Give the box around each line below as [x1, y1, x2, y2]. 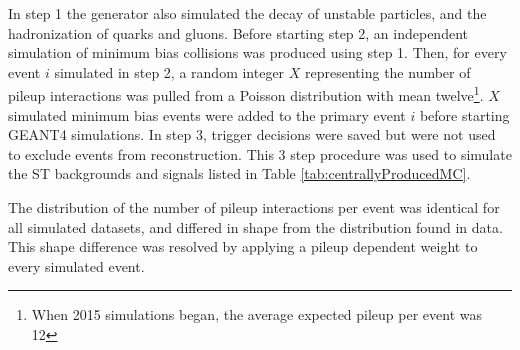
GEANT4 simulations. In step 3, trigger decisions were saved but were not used [8, 124, 496, 145]
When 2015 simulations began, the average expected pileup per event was [31, 304, 483, 325]
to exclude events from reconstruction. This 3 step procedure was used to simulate [8, 143, 512, 164]
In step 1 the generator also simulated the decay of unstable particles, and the [8, 3, 487, 23]
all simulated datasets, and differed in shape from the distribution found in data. [8, 216, 503, 237]
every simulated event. [8, 255, 145, 276]
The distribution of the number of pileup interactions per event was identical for [8, 197, 500, 217]
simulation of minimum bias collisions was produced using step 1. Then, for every [8, 42, 507, 63]
